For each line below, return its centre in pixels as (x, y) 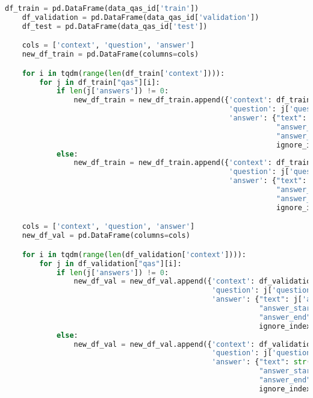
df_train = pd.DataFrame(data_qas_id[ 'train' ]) (102, 8)
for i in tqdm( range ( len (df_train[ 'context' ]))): (123, 73)
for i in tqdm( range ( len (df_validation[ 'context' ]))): (134, 254)
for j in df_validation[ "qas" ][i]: (110, 263)
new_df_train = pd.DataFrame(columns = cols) (110, 54)
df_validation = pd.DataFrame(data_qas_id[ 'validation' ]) (141, 17)
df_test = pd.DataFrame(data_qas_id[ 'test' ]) (115, 26)
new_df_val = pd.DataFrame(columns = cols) (106, 236)
